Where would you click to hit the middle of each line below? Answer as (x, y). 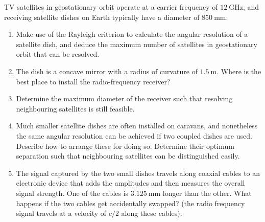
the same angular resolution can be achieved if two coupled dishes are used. (134, 135)
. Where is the (239, 71)
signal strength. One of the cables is (72, 193)
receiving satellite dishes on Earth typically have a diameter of (102, 17)
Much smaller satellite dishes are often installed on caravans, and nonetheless (137, 126)
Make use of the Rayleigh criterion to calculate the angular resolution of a (132, 34)
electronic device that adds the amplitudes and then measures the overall (130, 183)
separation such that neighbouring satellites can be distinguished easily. (128, 156)
